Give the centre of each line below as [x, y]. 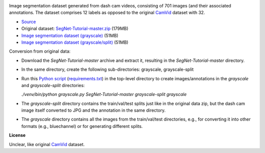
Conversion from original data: [40, 51]
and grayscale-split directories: [53, 85]
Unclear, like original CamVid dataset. [47, 144]
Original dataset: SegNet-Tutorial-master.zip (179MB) [75, 29]
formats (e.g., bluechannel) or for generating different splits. [82, 126]
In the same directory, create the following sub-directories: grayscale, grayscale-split [107, 69]
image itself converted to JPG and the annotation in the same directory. [93, 110]
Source [29, 22]
